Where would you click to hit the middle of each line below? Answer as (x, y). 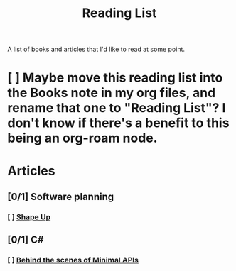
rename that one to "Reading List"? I (117, 108)
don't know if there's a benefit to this (118, 123)
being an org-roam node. (82, 138)
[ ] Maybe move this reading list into (115, 78)
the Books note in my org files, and (112, 93)
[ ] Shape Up (29, 216)
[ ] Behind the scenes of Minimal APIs (73, 260)
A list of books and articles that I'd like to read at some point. (96, 49)
